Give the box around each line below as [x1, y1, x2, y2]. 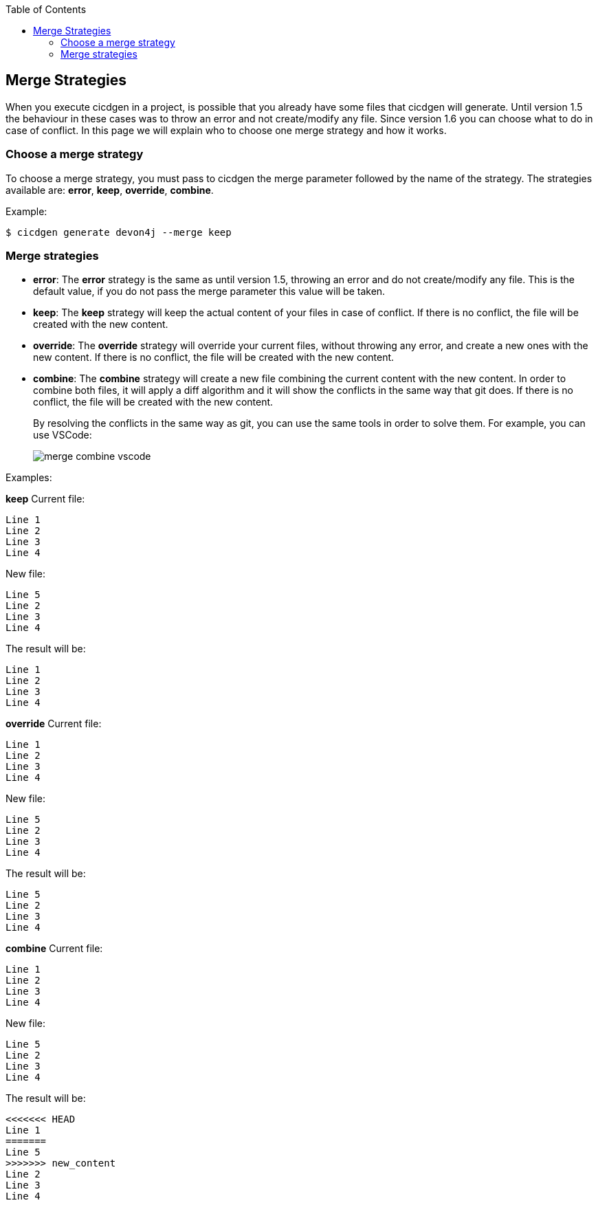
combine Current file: [5, 942, 103, 955]
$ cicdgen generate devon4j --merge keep [5, 226, 232, 238]
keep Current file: [5, 493, 85, 505]
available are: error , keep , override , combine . [5, 184, 214, 196]
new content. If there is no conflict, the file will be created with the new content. [33, 351, 395, 364]
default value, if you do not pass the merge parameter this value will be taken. [33, 285, 386, 298]
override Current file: [5, 718, 102, 730]
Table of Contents [5, 3, 87, 15]
